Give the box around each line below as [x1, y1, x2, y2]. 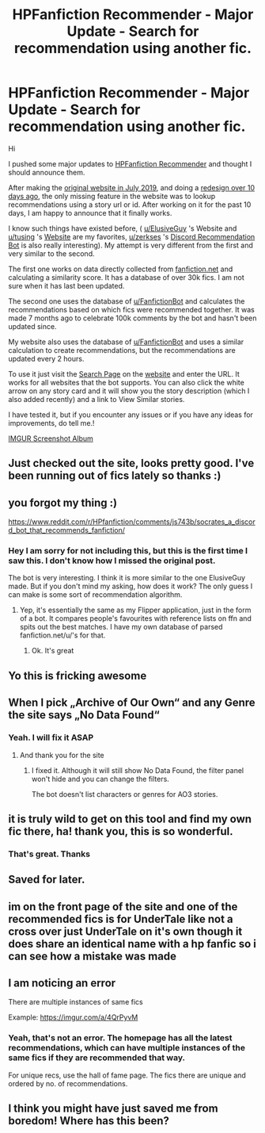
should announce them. [8, 167, 85, 177]
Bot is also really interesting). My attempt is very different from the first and [8, 240, 253, 250]
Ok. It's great [31, 646, 74, 656]
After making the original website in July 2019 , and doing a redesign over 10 [8, 182, 256, 192]
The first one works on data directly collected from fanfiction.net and [8, 264, 233, 274]
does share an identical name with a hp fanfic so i [8, 937, 257, 951]
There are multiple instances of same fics [8, 997, 144, 1007]
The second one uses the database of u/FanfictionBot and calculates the [8, 296, 245, 306]
